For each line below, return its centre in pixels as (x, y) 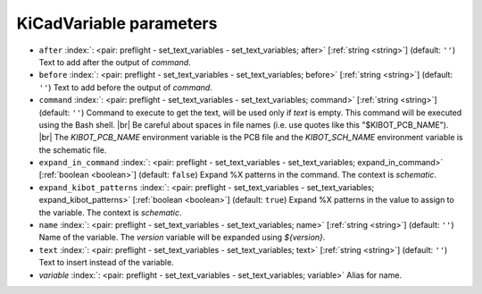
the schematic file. (73, 150)
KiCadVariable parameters (117, 23)
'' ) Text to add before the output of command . (126, 87)
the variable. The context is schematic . (110, 212)
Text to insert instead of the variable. (106, 263)
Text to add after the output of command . (115, 62)
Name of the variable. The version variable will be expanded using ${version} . (182, 238)
